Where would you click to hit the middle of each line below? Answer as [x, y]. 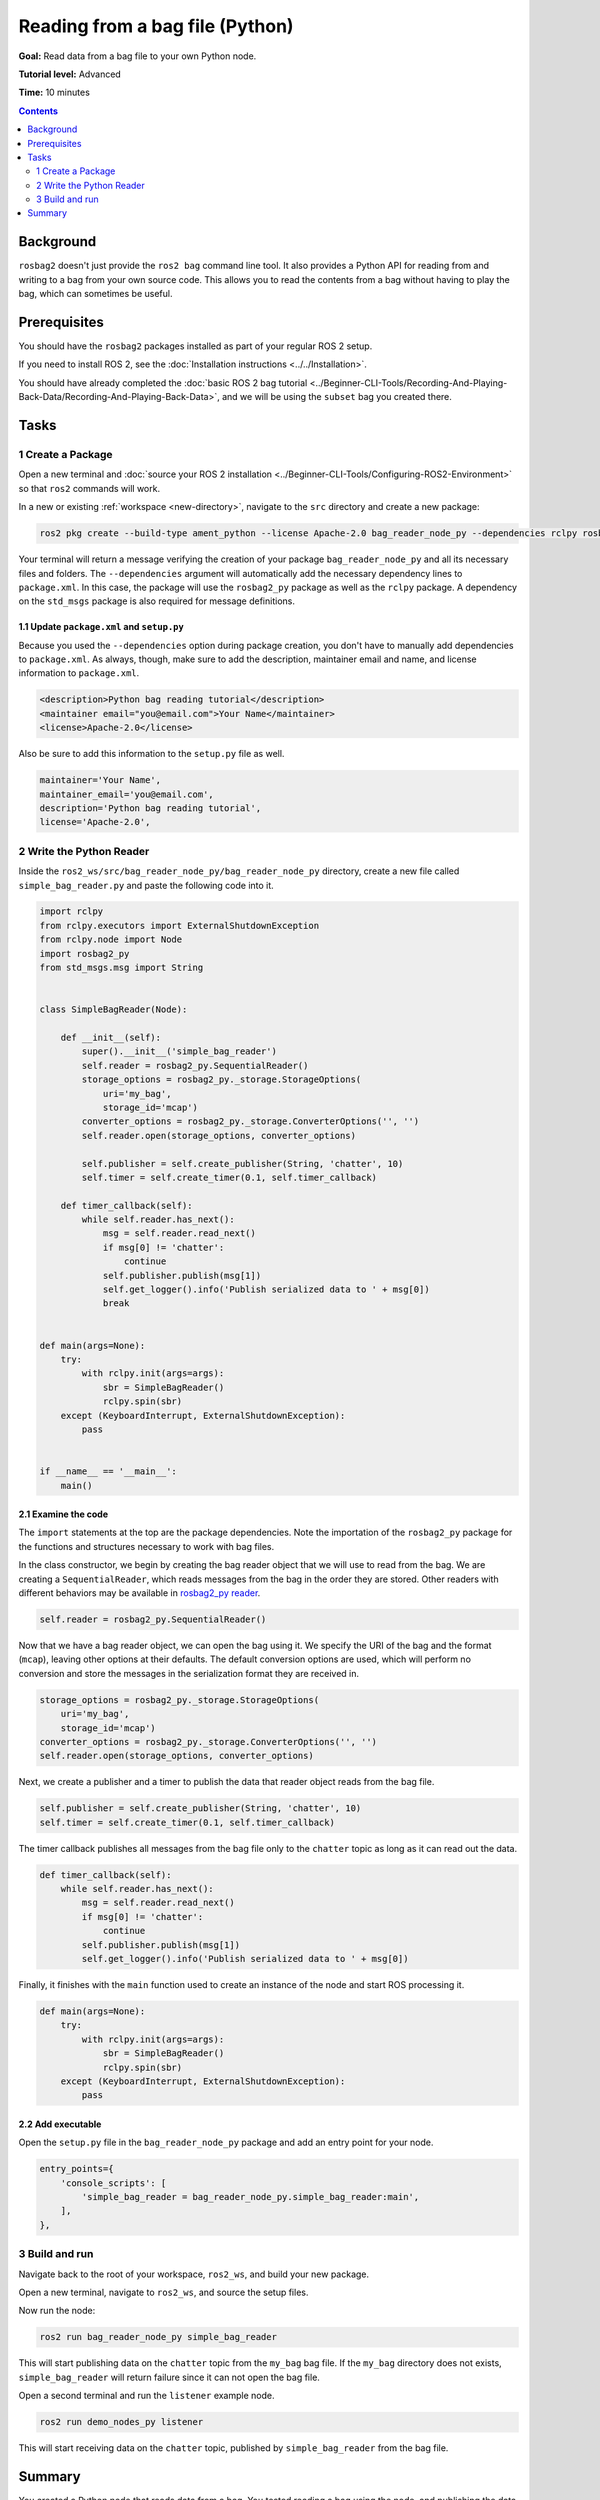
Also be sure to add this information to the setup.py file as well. [151, 754]
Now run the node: [57, 2311]
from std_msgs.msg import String [121, 968]
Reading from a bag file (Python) [156, 26]
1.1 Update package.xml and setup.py [101, 627]
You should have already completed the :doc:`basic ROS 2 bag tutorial [163, 382]
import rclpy [71, 911]
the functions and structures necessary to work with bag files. [146, 1546]
